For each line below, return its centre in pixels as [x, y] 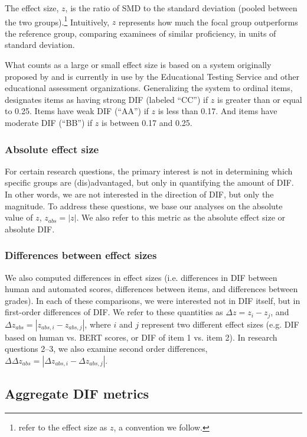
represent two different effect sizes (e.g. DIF [220, 324]
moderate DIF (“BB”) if [49, 122]
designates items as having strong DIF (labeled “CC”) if [107, 99]
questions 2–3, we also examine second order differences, [106, 349]
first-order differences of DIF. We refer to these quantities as [114, 312]
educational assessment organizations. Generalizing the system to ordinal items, [149, 88]
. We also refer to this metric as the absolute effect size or [181, 217]
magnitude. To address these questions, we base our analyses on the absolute [144, 205]
